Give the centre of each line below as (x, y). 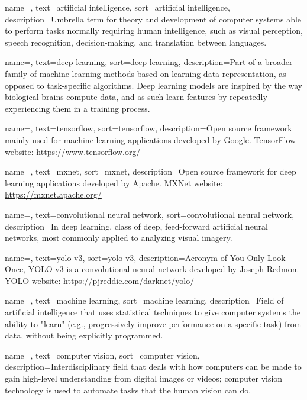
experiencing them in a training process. (77, 108)
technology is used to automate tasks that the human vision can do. (128, 390)
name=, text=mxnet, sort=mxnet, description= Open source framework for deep (151, 171)
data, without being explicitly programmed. (84, 335)
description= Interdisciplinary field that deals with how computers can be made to (153, 367)
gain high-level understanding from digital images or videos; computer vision (144, 378)
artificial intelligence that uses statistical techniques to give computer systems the (153, 312)
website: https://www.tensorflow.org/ (73, 151)
